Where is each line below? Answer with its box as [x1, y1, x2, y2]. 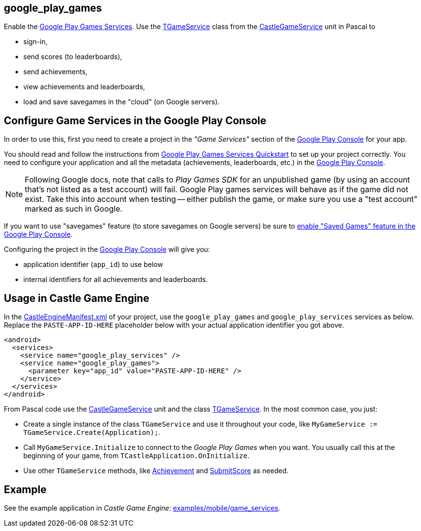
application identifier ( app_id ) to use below [23, 260, 163, 269]
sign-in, [23, 37, 48, 46]
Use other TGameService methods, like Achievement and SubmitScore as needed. [23, 466, 289, 475]
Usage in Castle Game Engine [4, 292, 150, 304]
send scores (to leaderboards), [23, 52, 122, 61]
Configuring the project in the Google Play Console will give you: [4, 245, 210, 254]
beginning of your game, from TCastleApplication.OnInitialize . [23, 451, 250, 460]
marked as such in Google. [25, 204, 122, 214]
